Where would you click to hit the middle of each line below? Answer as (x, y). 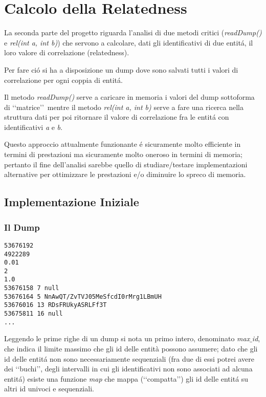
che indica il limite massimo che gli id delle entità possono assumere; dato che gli (131, 348)
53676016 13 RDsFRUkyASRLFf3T (56, 305)
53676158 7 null (32, 288)
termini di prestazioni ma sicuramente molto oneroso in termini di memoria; (123, 154)
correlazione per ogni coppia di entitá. (63, 80)
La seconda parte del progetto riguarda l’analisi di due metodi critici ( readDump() (133, 32)
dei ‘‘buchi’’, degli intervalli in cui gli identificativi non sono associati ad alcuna (128, 369)
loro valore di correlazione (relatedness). (67, 52)
